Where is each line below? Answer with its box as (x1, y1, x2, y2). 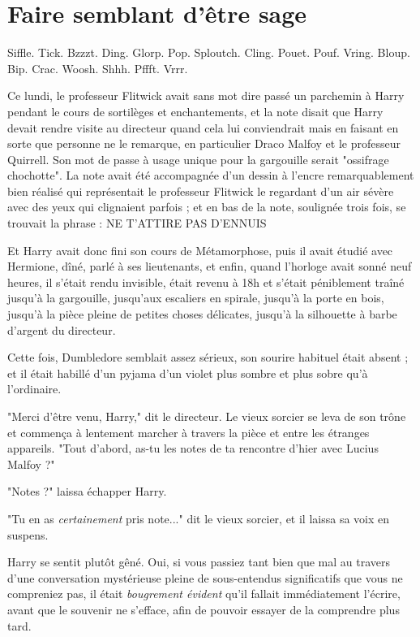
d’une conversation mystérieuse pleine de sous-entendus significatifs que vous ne (7, 569, 403, 586)
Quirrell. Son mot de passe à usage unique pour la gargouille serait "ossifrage (7, 150, 389, 167)
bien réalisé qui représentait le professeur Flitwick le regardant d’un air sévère (7, 182, 394, 199)
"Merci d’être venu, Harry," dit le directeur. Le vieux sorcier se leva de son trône (7, 408, 406, 424)
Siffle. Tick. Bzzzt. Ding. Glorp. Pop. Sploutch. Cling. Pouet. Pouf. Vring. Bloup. (7, 44, 410, 61)
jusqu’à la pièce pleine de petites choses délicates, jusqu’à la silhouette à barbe (7, 305, 397, 323)
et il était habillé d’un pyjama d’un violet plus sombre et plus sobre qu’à (7, 364, 368, 381)
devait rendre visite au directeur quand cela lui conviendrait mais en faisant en (7, 119, 399, 136)
